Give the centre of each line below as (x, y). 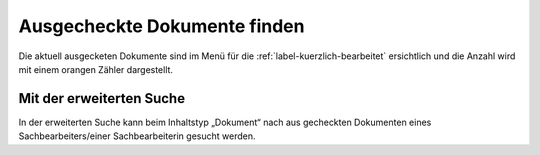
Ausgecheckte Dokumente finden (161, 26)
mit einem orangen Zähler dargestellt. (96, 69)
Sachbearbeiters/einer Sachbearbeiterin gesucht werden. (137, 136)
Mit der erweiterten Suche (101, 98)
